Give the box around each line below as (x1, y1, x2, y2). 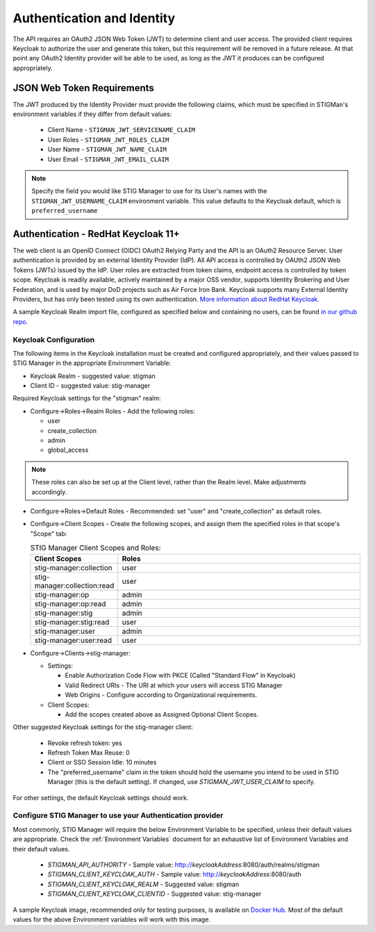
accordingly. (31, 487, 67, 496)
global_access (47, 445, 89, 455)
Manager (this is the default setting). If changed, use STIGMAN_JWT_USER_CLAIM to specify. (47, 778, 316, 786)
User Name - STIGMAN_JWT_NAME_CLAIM (47, 145, 167, 154)
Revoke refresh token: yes (47, 739, 123, 747)
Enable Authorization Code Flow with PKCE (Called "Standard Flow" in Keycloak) (65, 671, 296, 680)
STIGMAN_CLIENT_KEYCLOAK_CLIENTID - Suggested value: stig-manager (47, 890, 262, 898)
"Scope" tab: (30, 529, 67, 538)
